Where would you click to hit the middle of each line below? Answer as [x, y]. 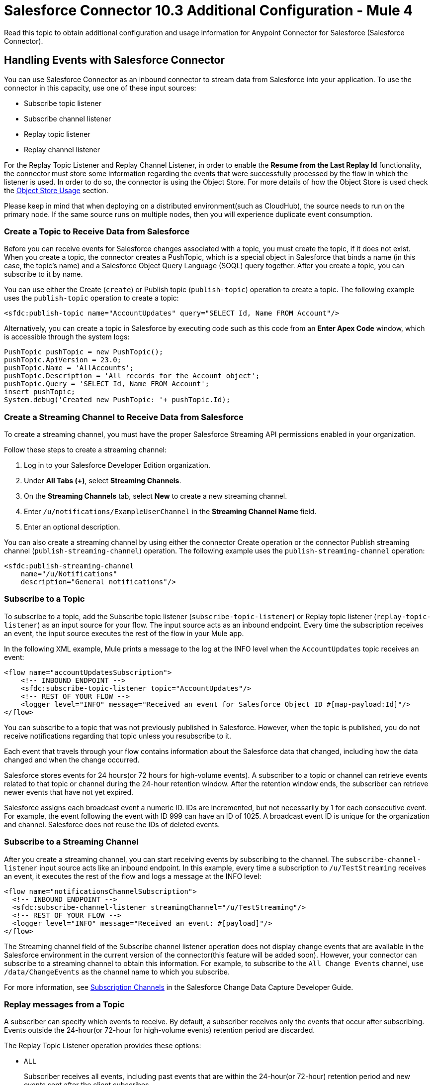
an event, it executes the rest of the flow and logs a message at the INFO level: [133, 876]
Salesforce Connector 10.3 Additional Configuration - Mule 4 [209, 10]
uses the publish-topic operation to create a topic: [91, 298]
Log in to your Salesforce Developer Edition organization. [117, 465]
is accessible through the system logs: [67, 337]
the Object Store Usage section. [56, 190]
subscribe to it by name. [43, 274]
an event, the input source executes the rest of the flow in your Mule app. [124, 633]
